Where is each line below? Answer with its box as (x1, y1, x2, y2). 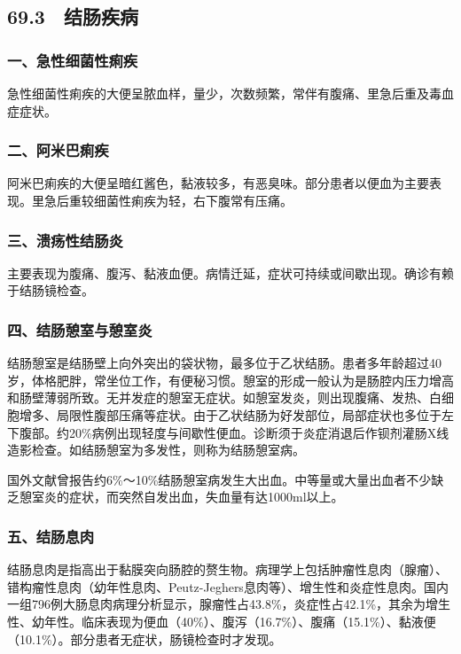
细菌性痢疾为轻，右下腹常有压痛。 (93, 191, 293, 209)
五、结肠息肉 (7, 525, 95, 547)
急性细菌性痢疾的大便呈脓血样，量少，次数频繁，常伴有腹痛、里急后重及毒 (7, 84, 441, 102)
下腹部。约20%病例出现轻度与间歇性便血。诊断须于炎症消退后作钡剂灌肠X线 (7, 423, 449, 441)
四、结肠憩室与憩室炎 (7, 318, 152, 340)
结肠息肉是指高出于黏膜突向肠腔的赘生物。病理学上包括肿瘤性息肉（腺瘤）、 (7, 560, 448, 579)
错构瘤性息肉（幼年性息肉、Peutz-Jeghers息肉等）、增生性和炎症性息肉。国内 (7, 577, 449, 596)
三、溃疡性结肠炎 (7, 229, 123, 251)
